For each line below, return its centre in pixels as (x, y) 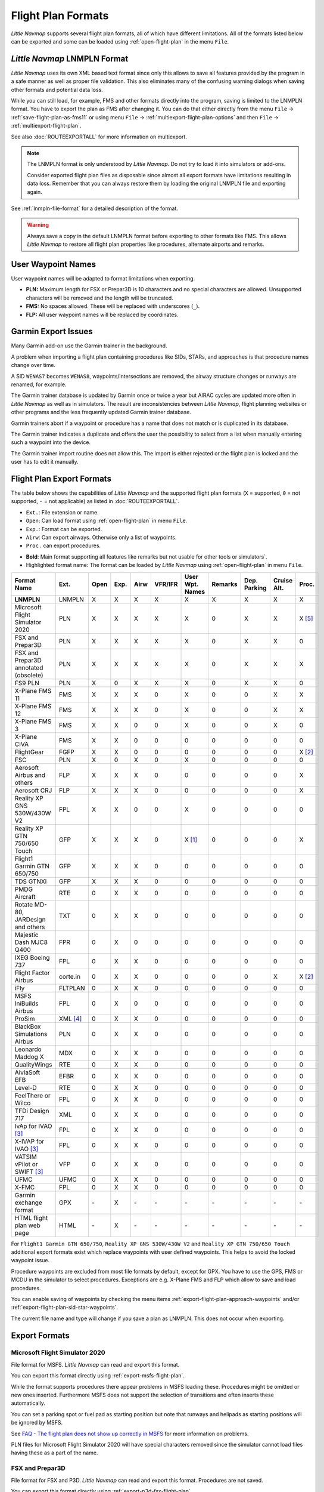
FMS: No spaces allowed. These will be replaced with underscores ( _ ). (113, 306)
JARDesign (30, 919)
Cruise (283, 580)
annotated (29, 667)
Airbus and (30, 775)
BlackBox (28, 1026)
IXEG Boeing (32, 957)
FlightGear (29, 752)
